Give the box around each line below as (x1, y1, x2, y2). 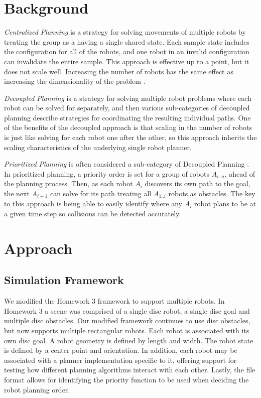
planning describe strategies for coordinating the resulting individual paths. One (4, 112, 251, 122)
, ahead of (224, 168, 255, 179)
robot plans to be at (194, 198, 256, 209)
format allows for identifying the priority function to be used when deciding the (4, 374, 249, 384)
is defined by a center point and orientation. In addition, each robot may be (4, 345, 237, 355)
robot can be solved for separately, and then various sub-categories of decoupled (4, 102, 250, 113)
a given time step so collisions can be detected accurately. (4, 208, 181, 219)
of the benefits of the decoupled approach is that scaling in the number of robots (4, 122, 252, 132)
